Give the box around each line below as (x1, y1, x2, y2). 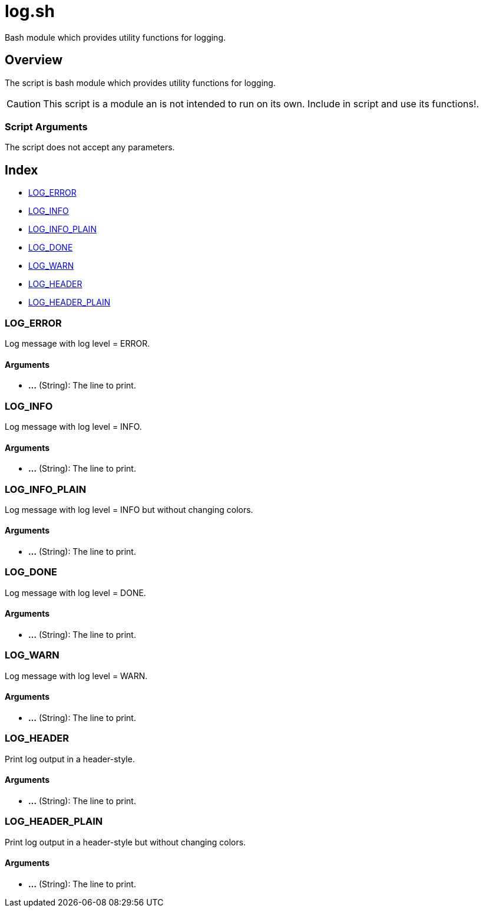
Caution (6, 97, 41, 110)
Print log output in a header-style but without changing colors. (5, 837, 246, 847)
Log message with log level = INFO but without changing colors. (5, 504, 253, 515)
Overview (5, 52, 63, 68)
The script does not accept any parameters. (5, 142, 175, 153)
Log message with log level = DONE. (5, 587, 146, 598)
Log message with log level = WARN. (5, 670, 148, 681)
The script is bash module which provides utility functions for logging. (5, 77, 276, 88)
